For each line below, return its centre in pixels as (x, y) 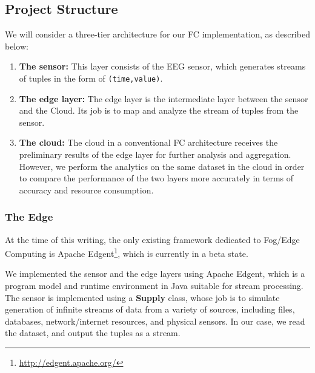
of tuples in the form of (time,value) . (91, 78)
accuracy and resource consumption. (86, 190)
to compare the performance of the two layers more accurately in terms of (156, 178)
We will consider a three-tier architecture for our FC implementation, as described (157, 34)
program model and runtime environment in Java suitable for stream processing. (154, 286)
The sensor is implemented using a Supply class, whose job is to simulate (142, 297)
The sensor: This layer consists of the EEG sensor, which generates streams (162, 66)
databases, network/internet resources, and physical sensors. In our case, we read (155, 321)
